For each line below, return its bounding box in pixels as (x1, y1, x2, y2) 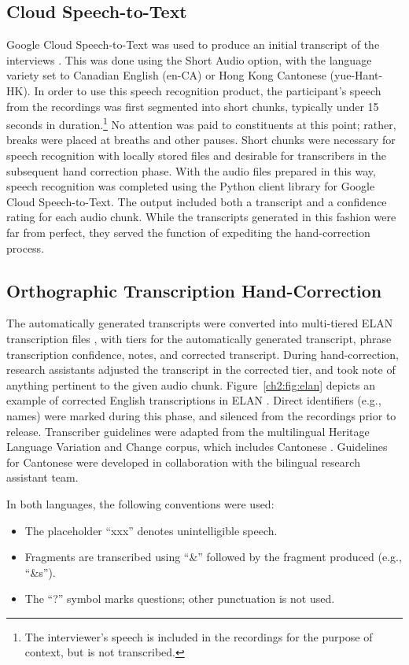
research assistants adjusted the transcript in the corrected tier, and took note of (6, 361, 396, 378)
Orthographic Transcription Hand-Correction (6, 278, 382, 302)
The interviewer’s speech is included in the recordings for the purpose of (24, 628, 373, 645)
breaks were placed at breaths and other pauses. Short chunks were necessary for (6, 131, 396, 148)
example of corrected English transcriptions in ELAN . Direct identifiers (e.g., (6, 392, 381, 408)
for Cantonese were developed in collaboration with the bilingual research (6, 453, 360, 470)
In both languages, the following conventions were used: (6, 495, 275, 512)
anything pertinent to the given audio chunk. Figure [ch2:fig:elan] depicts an (6, 376, 376, 393)
